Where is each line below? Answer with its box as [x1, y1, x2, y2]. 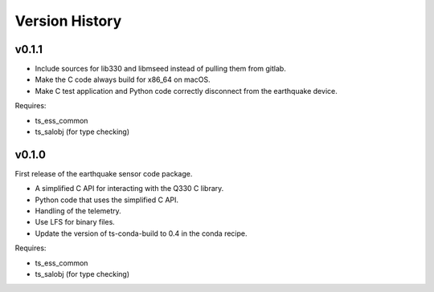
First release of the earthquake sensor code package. [14, 168, 193, 178]
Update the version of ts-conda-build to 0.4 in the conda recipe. [35, 229, 248, 238]
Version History [14, 12, 122, 30]
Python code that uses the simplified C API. [35, 195, 179, 205]
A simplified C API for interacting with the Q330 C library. [35, 184, 224, 193]
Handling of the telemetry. [35, 206, 122, 216]
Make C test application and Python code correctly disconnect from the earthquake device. [35, 86, 338, 95]
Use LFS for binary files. [35, 217, 116, 227]
